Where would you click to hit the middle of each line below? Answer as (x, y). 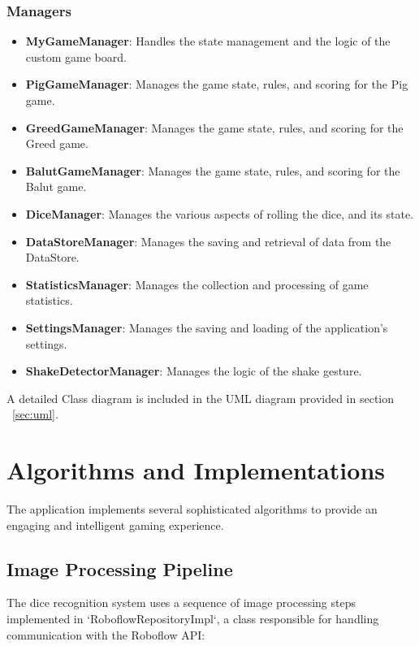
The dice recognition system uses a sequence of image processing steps (181, 603)
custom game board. (76, 56)
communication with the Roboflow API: (106, 634)
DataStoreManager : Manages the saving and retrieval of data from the (208, 241)
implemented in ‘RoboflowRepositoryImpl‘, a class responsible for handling (193, 619)
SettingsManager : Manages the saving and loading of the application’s (207, 327)
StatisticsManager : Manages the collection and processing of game (197, 284)
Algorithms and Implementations (196, 470)
